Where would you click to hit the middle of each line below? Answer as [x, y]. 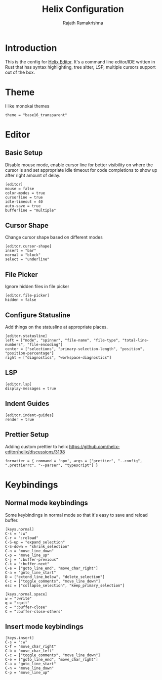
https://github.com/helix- [94, 446]
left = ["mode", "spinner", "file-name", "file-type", [63, 340]
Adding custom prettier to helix [37, 446]
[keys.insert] [20, 638]
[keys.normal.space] [26, 594]
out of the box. [20, 72]
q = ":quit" [17, 603]
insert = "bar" [21, 251]
